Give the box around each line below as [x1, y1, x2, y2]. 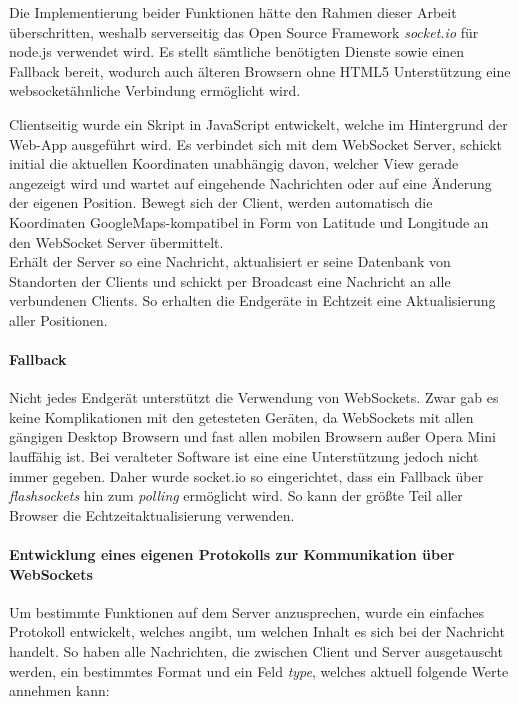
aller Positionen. [9, 309, 108, 330]
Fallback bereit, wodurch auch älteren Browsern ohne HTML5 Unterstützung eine [9, 60, 511, 81]
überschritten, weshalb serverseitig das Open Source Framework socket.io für [9, 21, 479, 42]
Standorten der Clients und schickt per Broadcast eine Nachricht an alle [9, 270, 451, 291]
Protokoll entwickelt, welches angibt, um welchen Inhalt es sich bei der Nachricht [9, 621, 505, 642]
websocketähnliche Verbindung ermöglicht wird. [9, 80, 301, 101]
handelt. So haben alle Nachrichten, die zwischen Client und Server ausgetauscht [9, 641, 503, 662]
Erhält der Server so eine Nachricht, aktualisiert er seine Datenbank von [9, 251, 451, 272]
